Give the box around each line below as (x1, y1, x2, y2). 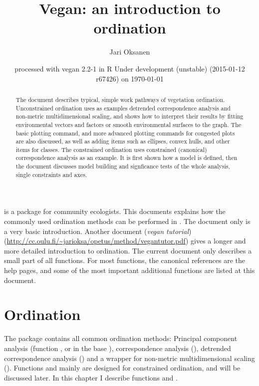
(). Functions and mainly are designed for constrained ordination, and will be (4, 362, 241, 373)
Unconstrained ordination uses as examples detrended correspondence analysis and (15, 103, 231, 112)
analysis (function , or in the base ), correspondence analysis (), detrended (4, 342, 231, 353)
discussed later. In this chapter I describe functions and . (4, 372, 178, 382)
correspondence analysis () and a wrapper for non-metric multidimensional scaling (4, 352, 255, 363)
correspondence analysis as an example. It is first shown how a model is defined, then (15, 153, 238, 162)
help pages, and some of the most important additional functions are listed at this (4, 265, 255, 275)
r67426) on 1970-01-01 (96, 73, 164, 83)
